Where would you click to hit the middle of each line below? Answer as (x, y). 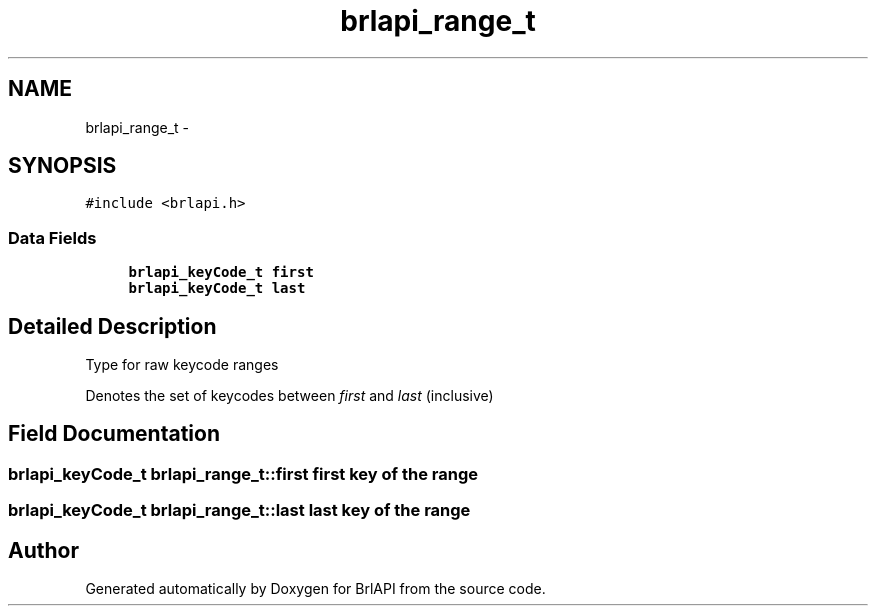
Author (43, 550)
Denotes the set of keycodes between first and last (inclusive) (289, 396)
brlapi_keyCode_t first (221, 272)
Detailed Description (112, 326)
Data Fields (52, 237)
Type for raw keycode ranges (182, 365)
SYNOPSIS (62, 166)
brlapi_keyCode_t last (217, 288)
